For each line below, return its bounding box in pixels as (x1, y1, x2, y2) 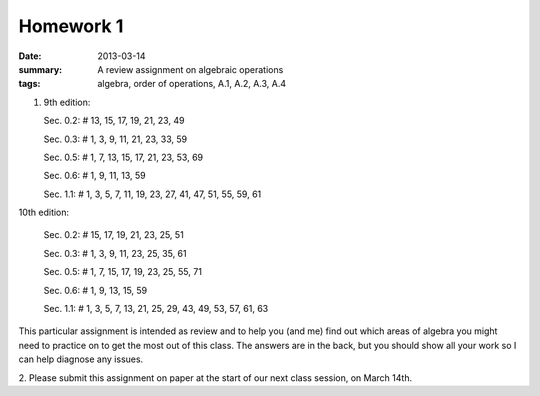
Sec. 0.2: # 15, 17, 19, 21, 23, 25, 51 (43, 229, 184, 241)
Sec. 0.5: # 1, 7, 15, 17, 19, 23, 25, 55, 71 (43, 266, 202, 278)
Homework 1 (18, 15, 124, 37)
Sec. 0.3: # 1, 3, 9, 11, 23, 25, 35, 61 (43, 247, 187, 259)
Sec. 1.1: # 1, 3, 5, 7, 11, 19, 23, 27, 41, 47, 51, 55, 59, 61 (43, 188, 262, 200)
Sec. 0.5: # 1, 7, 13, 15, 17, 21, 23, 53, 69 (43, 151, 204, 163)
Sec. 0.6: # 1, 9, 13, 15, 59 (43, 284, 148, 296)
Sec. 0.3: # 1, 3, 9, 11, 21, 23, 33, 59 (43, 133, 188, 145)
